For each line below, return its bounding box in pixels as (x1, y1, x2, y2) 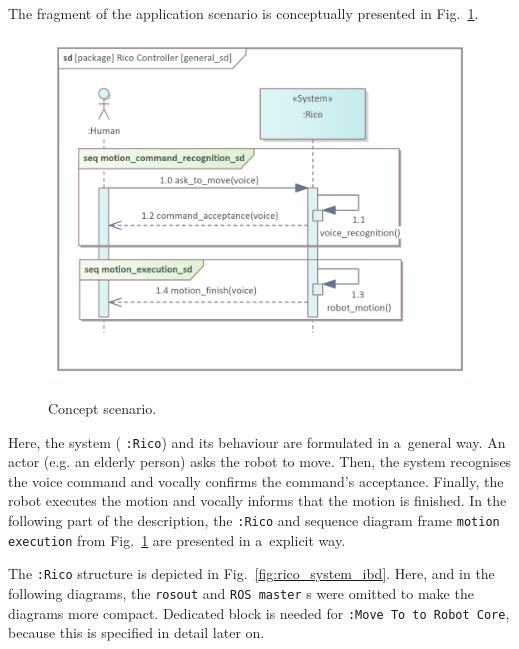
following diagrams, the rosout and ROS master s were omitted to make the (8, 583, 474, 604)
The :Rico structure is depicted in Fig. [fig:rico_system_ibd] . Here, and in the (8, 563, 495, 584)
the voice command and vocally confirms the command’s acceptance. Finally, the (8, 470, 504, 491)
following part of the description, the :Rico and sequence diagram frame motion (8, 510, 500, 531)
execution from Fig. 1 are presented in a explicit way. (8, 529, 346, 550)
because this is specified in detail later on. (8, 622, 265, 643)
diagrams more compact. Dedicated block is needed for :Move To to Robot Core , (8, 602, 510, 623)
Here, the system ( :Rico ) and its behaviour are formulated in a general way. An (8, 431, 506, 452)
